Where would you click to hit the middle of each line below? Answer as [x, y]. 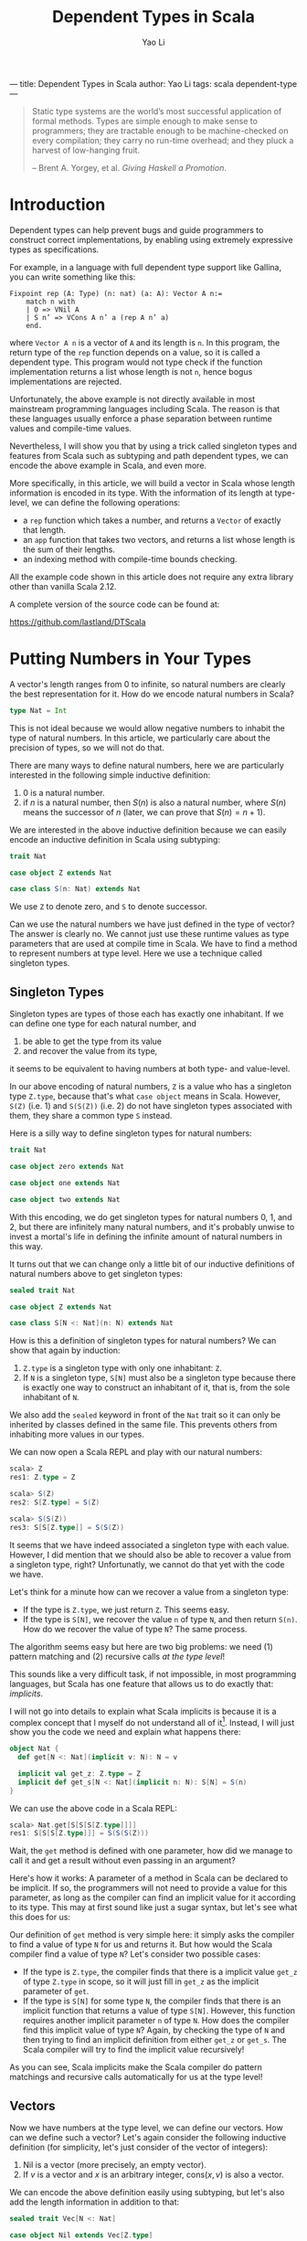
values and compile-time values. [71, 428]
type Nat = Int [38, 710]
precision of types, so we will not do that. [87, 748]
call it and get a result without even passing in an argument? [122, 1861]
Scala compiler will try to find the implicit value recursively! [133, 2050]
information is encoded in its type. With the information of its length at [141, 493]
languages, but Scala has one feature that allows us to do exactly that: [142, 1683]
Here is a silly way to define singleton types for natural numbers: [131, 1133]
